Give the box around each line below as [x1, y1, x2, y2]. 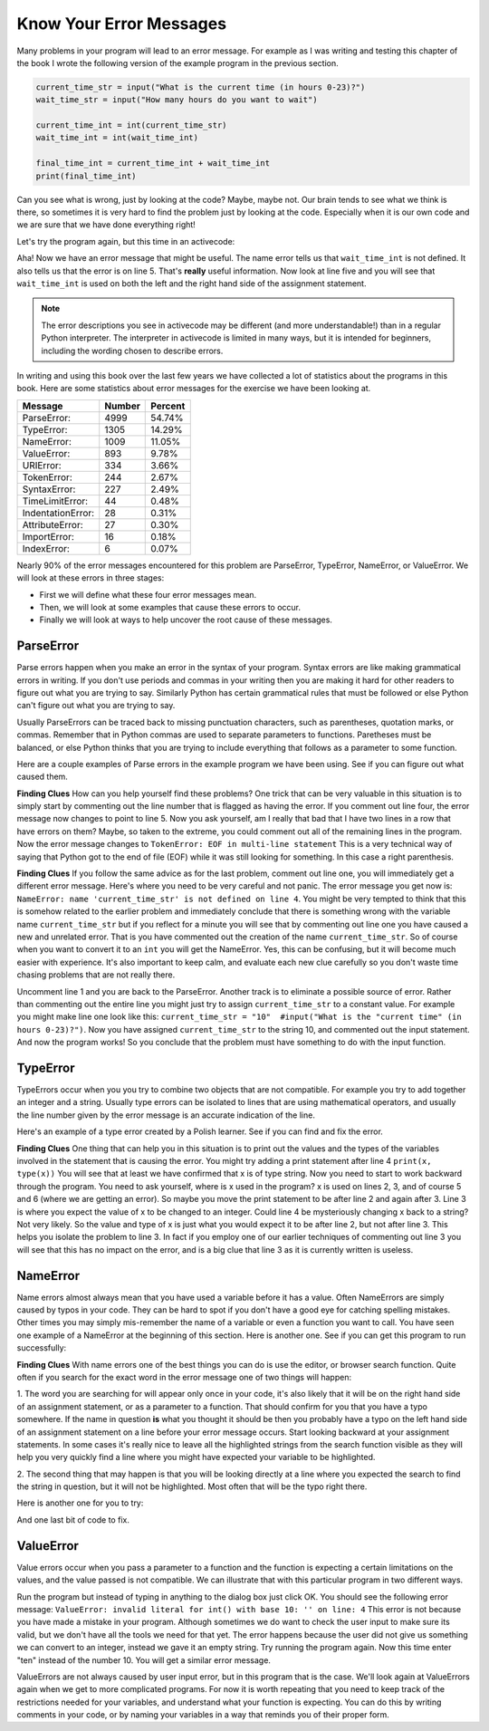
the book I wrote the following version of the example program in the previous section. [16, 57, 339, 68]
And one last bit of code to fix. [16, 1514, 130, 1525]
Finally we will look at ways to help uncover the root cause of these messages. [39, 614, 332, 625]
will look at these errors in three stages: [16, 572, 165, 583]
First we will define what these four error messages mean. [39, 589, 257, 600]
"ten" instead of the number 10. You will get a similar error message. [16, 1654, 272, 1666]
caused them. [16, 771, 68, 783]
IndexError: [22, 542, 70, 554]
